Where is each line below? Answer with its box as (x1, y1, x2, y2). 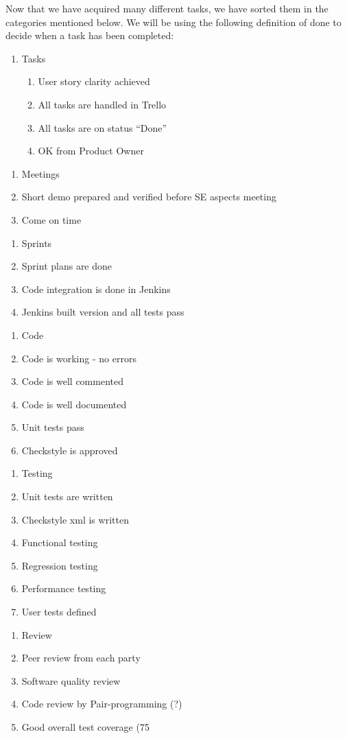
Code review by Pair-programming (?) (21, 696, 182, 711)
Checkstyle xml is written (21, 512, 129, 526)
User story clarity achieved (38, 74, 150, 89)
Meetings (21, 166, 60, 180)
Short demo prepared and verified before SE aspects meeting (21, 189, 276, 204)
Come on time (21, 212, 82, 226)
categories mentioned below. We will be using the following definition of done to (5, 14, 342, 29)
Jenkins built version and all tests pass (21, 305, 184, 319)
